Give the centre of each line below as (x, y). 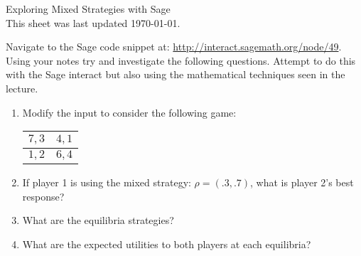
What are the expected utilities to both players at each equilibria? (167, 244)
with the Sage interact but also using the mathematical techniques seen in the (176, 74)
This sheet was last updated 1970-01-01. (93, 22)
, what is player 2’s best (302, 182)
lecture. (22, 88)
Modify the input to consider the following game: (129, 112)
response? (43, 196)
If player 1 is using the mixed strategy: (107, 182)
